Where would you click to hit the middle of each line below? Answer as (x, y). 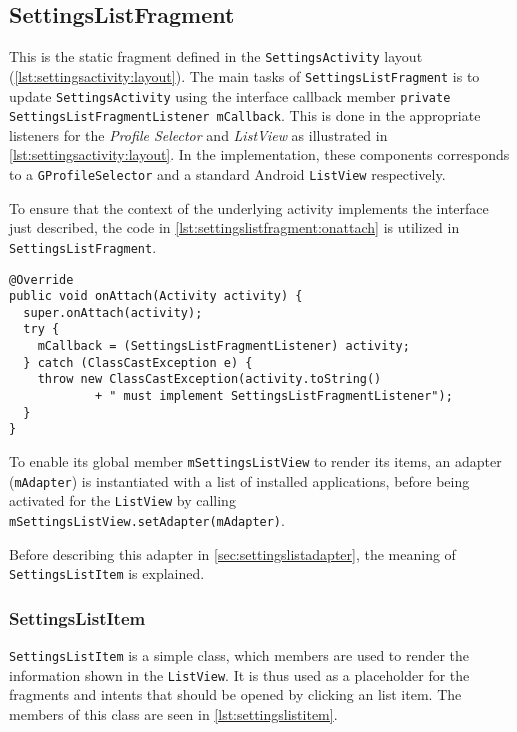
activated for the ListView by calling (122, 500)
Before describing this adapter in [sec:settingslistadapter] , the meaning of (232, 553)
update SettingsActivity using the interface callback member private (230, 95)
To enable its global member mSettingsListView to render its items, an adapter (255, 461)
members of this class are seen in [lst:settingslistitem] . (173, 714)
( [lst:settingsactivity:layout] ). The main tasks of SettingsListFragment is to (244, 75)
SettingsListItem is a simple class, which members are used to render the (239, 655)
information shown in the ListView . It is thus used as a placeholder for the (239, 674)
